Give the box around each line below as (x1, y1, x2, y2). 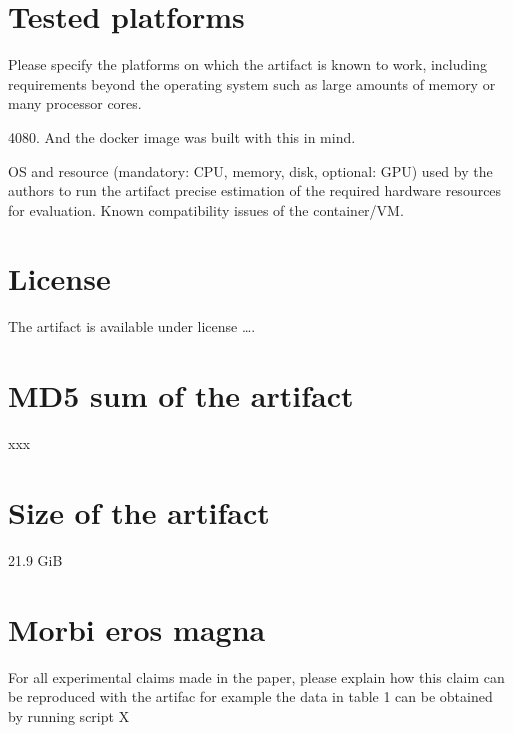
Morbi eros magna (8, 608, 266, 649)
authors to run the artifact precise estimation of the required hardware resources (8, 180, 502, 201)
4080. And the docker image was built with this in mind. (8, 126, 356, 147)
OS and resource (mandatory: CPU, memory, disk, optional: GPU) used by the (8, 160, 493, 181)
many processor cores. (8, 93, 142, 114)
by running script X (8, 705, 130, 726)
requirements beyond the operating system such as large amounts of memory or (8, 73, 496, 94)
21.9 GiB (8, 549, 63, 570)
